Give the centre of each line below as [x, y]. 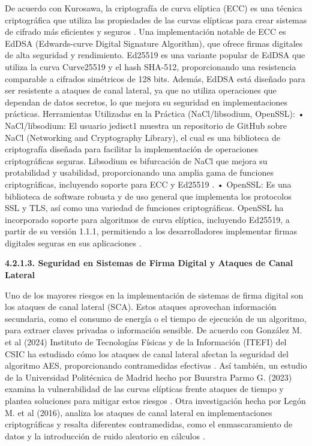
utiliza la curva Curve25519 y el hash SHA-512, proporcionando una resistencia [151, 66]
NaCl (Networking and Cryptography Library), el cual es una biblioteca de [143, 137]
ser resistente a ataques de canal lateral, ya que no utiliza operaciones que [141, 90]
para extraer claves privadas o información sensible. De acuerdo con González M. [154, 330]
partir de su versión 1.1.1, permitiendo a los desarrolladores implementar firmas [151, 231]
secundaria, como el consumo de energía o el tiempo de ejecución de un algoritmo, [156, 318]
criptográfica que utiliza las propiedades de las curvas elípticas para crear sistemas [156, 19]
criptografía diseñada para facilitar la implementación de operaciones [131, 149]
